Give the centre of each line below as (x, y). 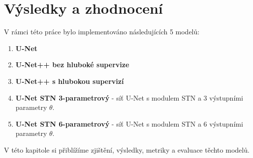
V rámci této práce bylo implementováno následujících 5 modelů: (102, 32)
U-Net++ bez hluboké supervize (72, 65)
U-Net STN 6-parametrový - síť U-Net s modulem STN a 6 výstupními (129, 123)
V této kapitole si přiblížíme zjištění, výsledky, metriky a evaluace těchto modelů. (127, 149)
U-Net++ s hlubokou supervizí (70, 81)
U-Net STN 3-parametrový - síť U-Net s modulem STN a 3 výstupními (129, 97)
